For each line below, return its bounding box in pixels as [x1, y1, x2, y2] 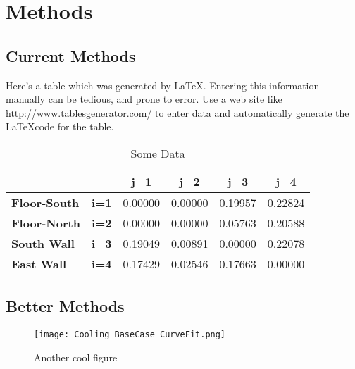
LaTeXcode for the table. [6, 119, 114, 134]
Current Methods [6, 44, 136, 66]
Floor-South [11, 194, 80, 211]
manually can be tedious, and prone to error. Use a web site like [6, 92, 282, 106]
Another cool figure [34, 349, 118, 364]
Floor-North [11, 214, 80, 231]
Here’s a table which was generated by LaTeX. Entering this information [6, 77, 320, 92]
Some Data [130, 144, 185, 161]
